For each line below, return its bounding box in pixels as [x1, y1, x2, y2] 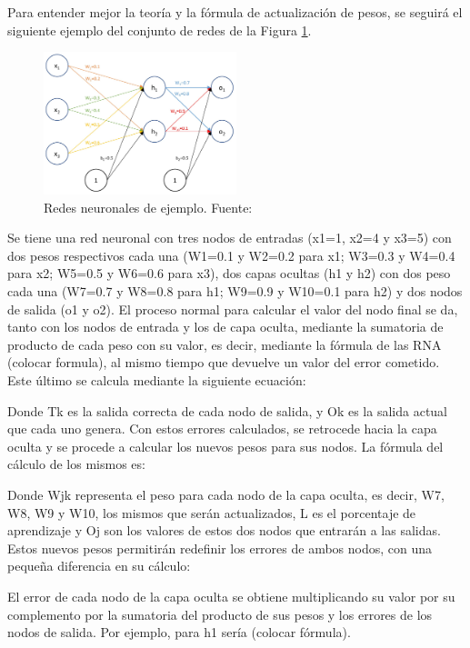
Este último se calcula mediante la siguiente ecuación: [7, 371, 306, 390]
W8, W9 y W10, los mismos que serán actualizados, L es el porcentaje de [7, 503, 416, 522]
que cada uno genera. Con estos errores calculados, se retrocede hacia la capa [7, 419, 437, 438]
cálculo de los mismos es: [7, 454, 145, 474]
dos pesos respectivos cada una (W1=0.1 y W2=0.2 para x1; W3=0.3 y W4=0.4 [7, 245, 455, 264]
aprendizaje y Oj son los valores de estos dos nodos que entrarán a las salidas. [7, 521, 441, 540]
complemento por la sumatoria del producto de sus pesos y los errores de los [7, 604, 433, 623]
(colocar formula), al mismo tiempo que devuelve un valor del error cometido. [7, 353, 440, 372]
